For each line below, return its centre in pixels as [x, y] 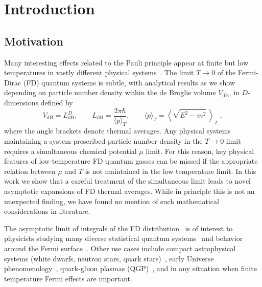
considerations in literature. [47, 211]
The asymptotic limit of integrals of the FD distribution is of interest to [118, 228]
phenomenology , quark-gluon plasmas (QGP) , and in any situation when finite [130, 268]
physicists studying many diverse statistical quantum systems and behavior [124, 238]
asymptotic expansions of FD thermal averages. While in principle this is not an [129, 191]
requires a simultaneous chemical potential [70, 151]
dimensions [21, 102]
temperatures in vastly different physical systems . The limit [99, 72]
